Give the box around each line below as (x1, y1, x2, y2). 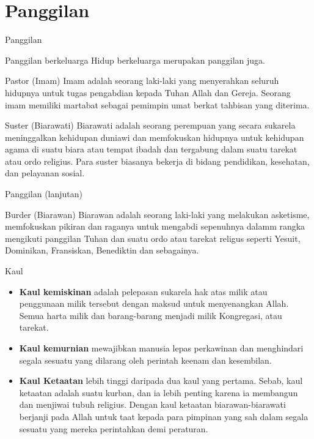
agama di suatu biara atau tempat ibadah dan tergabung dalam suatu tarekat (5, 143, 298, 156)
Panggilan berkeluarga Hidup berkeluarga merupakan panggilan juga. (5, 53, 265, 66)
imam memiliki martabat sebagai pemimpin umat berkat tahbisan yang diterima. (5, 98, 310, 111)
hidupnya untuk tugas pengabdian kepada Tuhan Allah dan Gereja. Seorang (5, 86, 291, 99)
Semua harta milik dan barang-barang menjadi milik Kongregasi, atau (19, 309, 282, 321)
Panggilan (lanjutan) (5, 187, 83, 200)
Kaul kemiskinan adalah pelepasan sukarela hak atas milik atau (19, 285, 268, 298)
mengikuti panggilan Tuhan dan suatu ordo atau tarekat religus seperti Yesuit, (5, 231, 301, 244)
